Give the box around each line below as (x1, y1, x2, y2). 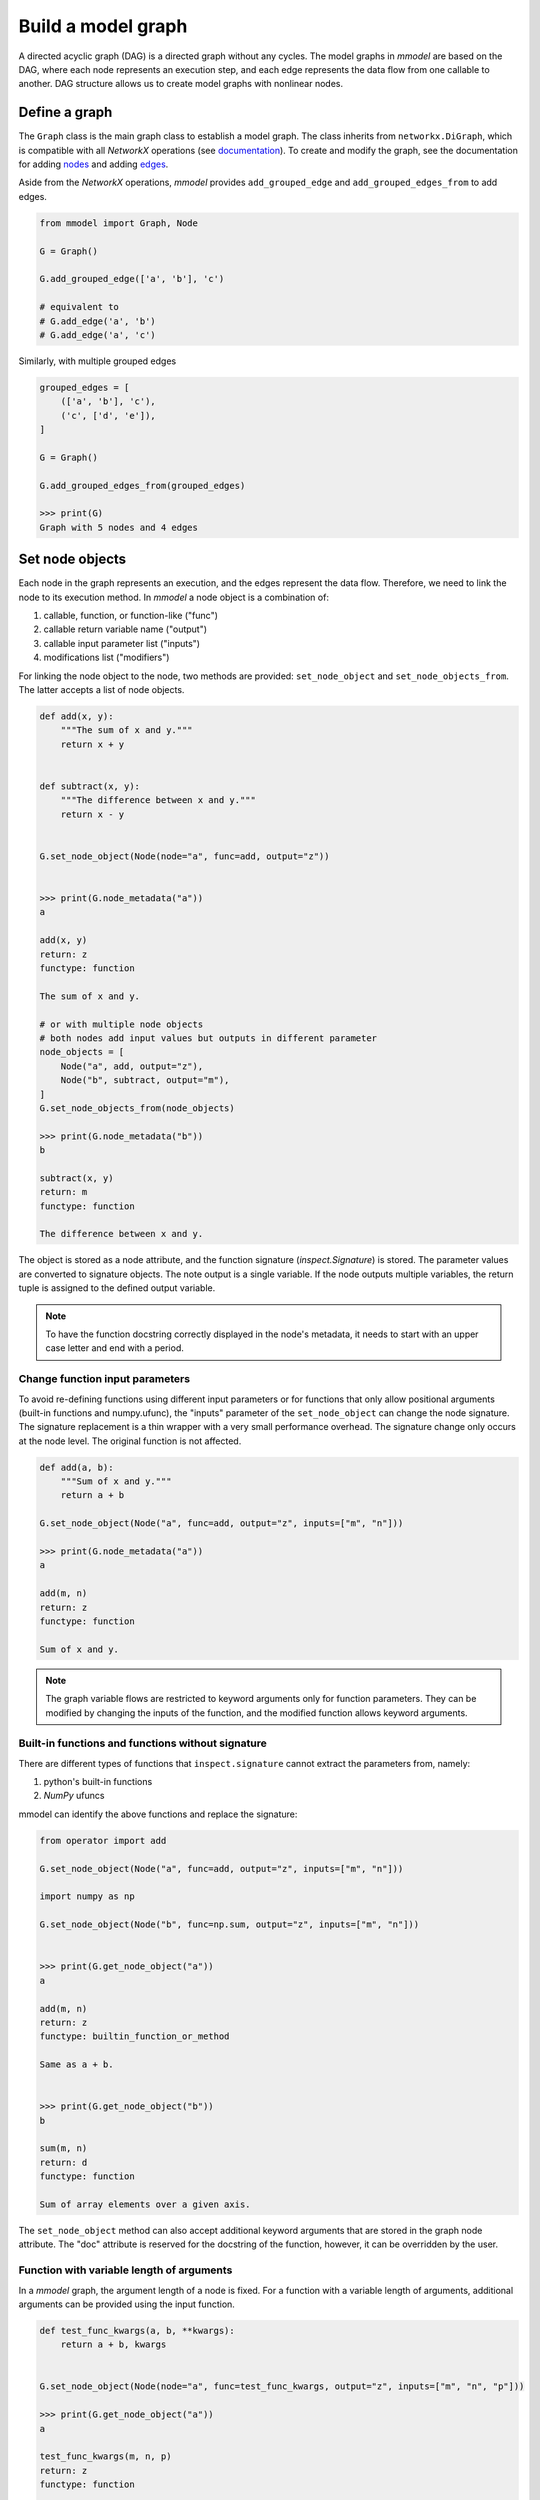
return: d (39, 2156, 88, 2168)
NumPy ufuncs (43, 1790, 105, 1802)
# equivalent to (39, 301, 120, 313)
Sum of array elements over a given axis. (39, 2198, 251, 2210)
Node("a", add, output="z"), (60, 1060, 204, 1072)
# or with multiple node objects (39, 1018, 204, 1030)
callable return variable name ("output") (43, 623, 208, 635)
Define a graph (18, 104, 113, 121)
